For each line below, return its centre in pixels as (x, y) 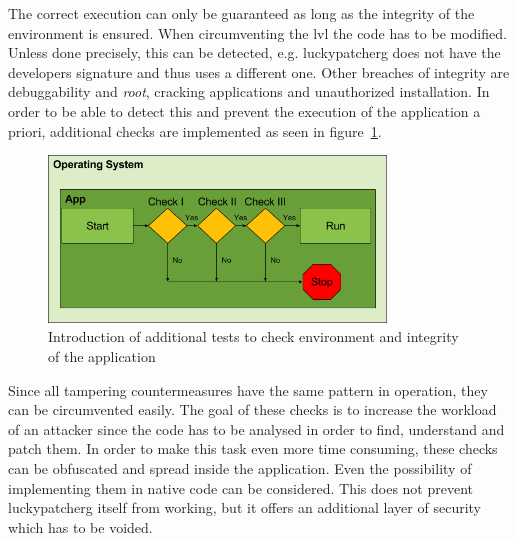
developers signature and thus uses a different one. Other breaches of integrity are (259, 71)
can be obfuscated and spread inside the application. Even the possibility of (240, 467)
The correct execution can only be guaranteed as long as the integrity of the (241, 13)
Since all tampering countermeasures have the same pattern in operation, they (248, 389)
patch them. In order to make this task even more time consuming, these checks (253, 448)
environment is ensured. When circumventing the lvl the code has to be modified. (257, 32)
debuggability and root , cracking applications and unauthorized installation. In (249, 91)
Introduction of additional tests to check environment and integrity (253, 336)
